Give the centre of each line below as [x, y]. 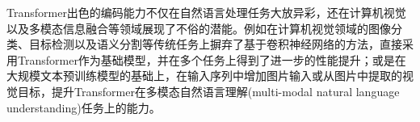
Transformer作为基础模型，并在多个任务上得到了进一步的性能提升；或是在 [212, 59]
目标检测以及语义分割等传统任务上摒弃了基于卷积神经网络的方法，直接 [215, 44]
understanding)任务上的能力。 [84, 107]
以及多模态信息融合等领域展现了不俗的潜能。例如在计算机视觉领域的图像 [199, 28]
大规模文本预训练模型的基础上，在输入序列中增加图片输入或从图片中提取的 [204, 76]
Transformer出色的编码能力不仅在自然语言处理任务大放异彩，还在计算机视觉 [206, 12]
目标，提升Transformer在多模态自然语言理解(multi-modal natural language [208, 91]
